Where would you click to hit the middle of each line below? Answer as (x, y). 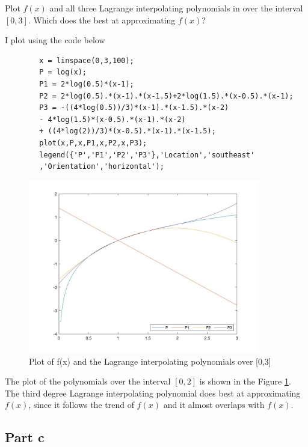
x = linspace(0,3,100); (87, 60)
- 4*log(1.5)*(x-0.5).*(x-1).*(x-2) (112, 119)
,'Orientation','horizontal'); (102, 167)
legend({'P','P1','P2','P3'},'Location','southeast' (147, 155)
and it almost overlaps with (214, 405)
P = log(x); (63, 72)
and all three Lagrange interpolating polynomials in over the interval (176, 8)
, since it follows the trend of (81, 405)
